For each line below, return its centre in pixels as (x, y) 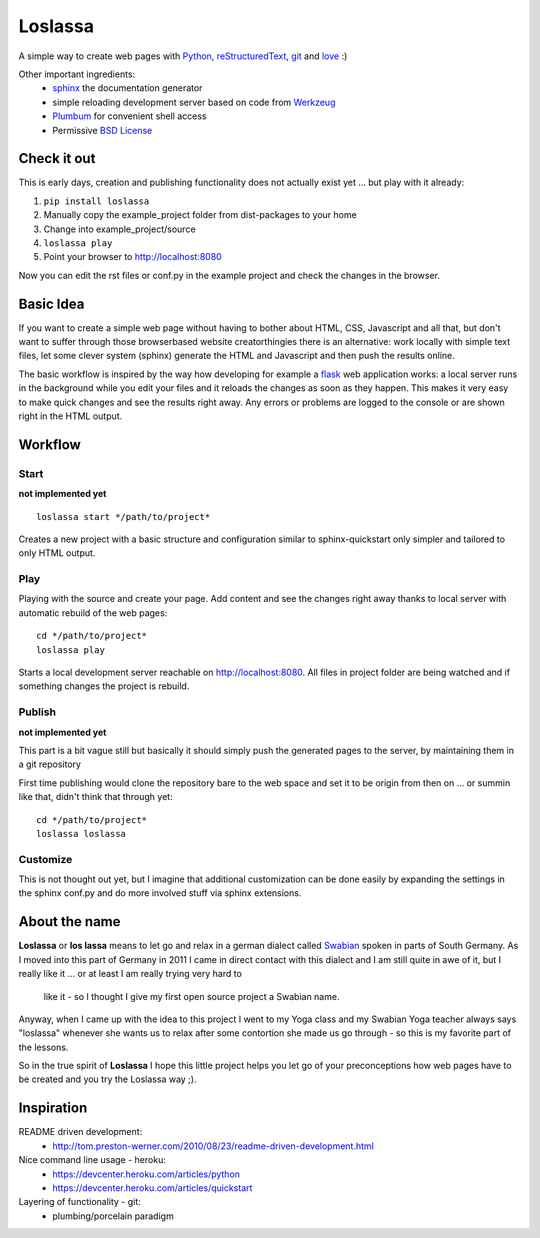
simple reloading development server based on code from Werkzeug (194, 102)
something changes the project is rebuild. (104, 686)
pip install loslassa (96, 201)
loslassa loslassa (81, 833)
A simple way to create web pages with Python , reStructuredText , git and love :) (183, 56)
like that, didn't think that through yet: (96, 797)
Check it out (57, 158)
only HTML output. (57, 553)
